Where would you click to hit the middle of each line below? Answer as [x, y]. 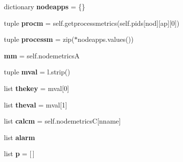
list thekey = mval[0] [37, 88]
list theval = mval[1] [36, 104]
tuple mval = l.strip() [37, 72]
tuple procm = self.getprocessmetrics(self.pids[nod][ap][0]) [92, 23]
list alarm [20, 137]
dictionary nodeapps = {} [45, 6]
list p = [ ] [19, 153]
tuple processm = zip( [39, 39]
